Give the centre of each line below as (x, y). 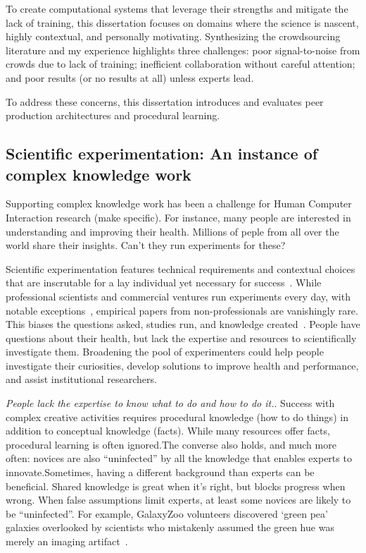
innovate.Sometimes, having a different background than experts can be (160, 472)
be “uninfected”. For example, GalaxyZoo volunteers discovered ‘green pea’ (167, 513)
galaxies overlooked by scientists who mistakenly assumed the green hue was (170, 527)
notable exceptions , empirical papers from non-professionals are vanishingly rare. (182, 310)
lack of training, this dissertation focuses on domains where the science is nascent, (182, 22)
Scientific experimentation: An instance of (162, 153)
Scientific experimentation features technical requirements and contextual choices (181, 268)
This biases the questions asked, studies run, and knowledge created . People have (183, 324)
